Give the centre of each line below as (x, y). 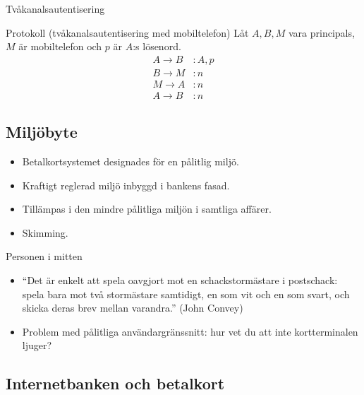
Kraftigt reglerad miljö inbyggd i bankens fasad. (126, 185)
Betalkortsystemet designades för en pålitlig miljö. (131, 161)
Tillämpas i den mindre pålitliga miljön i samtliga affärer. (147, 209)
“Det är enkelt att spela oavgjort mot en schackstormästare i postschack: (180, 280)
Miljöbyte (42, 132)
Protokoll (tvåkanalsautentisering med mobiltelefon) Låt (127, 32)
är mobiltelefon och (60, 46)
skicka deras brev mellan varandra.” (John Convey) (133, 308)
